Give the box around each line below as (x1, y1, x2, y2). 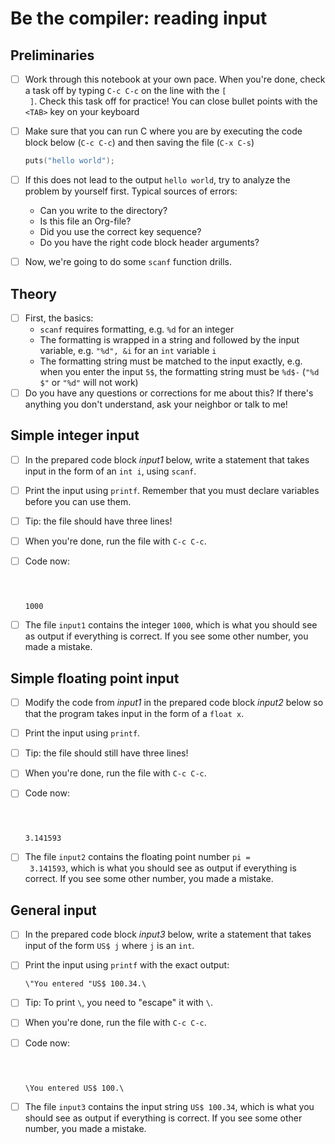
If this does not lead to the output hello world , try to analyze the (24, 174, 291, 186)
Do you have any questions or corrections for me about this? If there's (24, 387, 314, 399)
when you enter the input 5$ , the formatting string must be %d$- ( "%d (39, 366, 320, 377)
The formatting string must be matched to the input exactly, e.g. (39, 355, 303, 367)
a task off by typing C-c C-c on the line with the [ (24, 85, 227, 97)
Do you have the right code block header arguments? (39, 237, 260, 249)
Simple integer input (10, 427, 140, 444)
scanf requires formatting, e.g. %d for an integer (39, 323, 235, 335)
